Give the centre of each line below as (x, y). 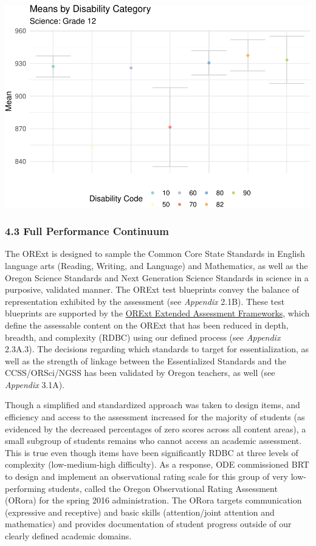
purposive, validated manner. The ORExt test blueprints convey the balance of (152, 289)
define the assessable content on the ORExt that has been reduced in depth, (147, 325)
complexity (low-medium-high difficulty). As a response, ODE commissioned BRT (157, 464)
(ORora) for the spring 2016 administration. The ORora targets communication (153, 500)
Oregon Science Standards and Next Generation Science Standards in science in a (157, 277)
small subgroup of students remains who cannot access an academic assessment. (153, 441)
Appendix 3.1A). (35, 384)
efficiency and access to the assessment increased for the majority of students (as (155, 417)
